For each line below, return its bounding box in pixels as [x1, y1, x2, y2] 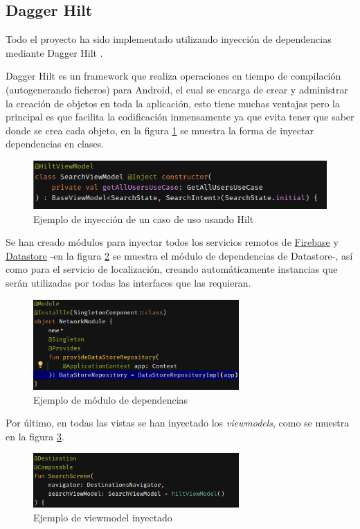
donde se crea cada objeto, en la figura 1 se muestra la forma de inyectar [6, 123, 314, 137]
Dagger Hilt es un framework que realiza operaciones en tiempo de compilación [6, 69, 341, 83]
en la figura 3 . [6, 429, 64, 443]
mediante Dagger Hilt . [6, 45, 103, 60]
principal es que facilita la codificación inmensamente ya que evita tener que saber [6, 109, 354, 124]
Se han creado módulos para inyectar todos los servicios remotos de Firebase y [6, 235, 339, 249]
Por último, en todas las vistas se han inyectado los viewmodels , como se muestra [6, 415, 350, 430]
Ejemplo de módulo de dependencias [33, 392, 188, 406]
